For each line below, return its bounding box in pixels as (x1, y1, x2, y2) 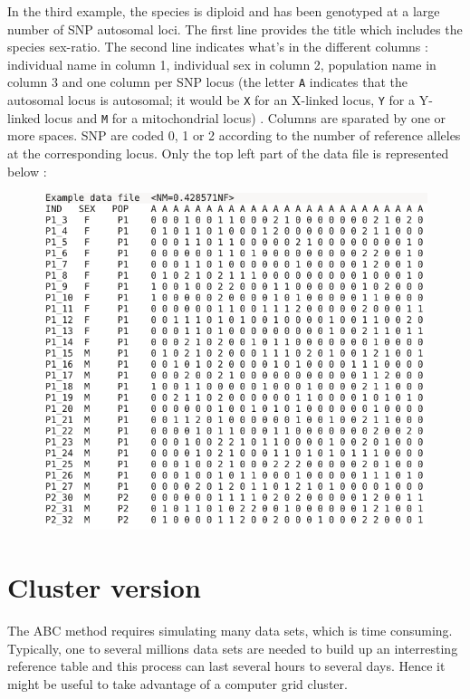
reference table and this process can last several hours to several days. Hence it (7, 656, 446, 675)
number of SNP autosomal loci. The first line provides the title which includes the (7, 19, 463, 38)
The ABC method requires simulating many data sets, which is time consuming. (7, 621, 453, 640)
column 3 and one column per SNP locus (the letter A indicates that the (7, 72, 408, 91)
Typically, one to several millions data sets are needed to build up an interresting (7, 638, 458, 657)
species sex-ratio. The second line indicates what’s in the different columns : (7, 37, 428, 56)
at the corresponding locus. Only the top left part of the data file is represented (7, 143, 449, 162)
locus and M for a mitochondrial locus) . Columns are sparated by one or (44, 108, 446, 127)
